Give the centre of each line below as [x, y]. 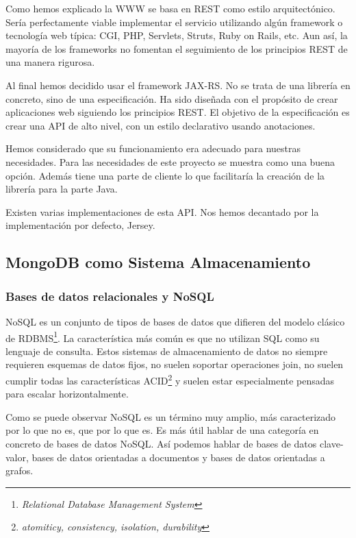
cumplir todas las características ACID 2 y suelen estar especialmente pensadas [170, 379]
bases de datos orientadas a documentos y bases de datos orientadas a [178, 457]
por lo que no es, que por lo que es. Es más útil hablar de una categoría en [162, 430]
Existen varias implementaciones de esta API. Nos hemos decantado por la [162, 211]
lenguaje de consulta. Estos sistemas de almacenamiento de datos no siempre [167, 351]
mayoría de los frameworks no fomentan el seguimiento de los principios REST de [177, 48]
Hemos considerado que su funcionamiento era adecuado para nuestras [153, 148]
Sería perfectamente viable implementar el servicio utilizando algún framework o [174, 22]
